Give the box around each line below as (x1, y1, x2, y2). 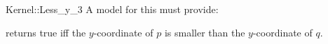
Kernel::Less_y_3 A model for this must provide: (6, 2, 219, 16)
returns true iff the (6, 25, 86, 39)
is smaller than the (164, 25, 245, 39)
